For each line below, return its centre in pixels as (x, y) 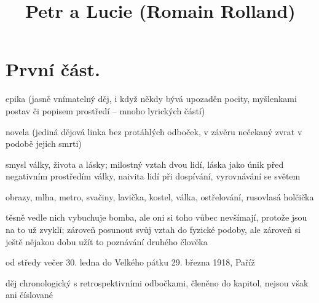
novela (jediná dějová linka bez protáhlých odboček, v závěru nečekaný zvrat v (154, 131)
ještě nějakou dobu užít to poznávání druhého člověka (107, 241)
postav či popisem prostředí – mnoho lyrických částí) (105, 110)
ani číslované (30, 295)
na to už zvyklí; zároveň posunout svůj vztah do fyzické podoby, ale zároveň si (153, 230)
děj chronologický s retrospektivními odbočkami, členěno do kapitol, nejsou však (157, 282)
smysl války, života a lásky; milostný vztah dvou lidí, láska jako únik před (145, 164)
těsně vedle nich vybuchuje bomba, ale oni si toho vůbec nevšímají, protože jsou (156, 217)
